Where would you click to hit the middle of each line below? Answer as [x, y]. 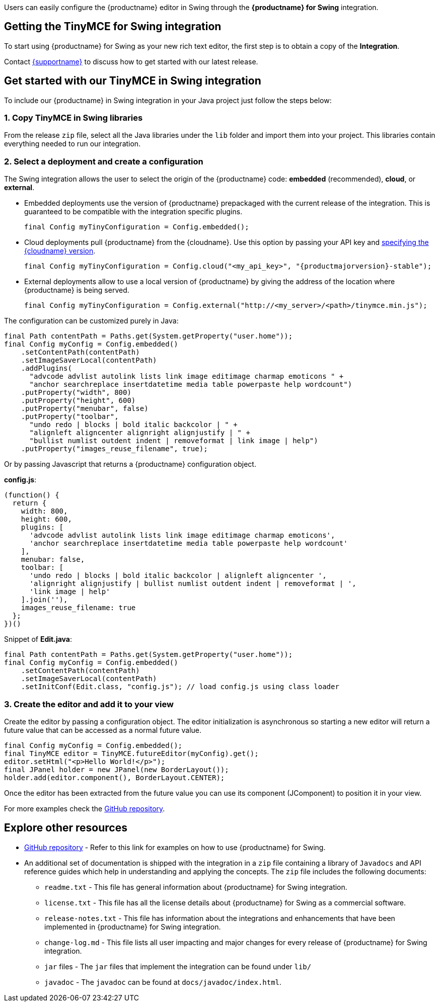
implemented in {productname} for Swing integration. [133, 927]
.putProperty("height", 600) [78, 401]
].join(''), [44, 600]
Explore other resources [66, 828]
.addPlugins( [46, 368]
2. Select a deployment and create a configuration [104, 161]
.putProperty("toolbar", [70, 417]
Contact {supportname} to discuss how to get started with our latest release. [131, 61]
